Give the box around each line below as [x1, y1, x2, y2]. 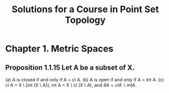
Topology [65, 14, 106, 26]
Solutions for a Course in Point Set [12, 4, 159, 15]
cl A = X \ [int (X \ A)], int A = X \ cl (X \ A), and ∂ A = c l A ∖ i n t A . [5, 82, 137, 88]
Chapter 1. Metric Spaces [5, 43, 114, 54]
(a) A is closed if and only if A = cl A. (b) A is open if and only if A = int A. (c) [5, 77, 164, 82]
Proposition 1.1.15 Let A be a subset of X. [5, 63, 135, 72]
